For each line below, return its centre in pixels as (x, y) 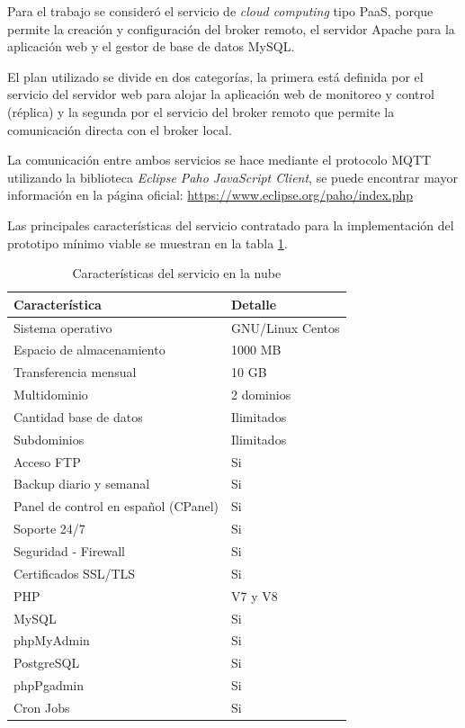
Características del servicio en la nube (177, 273)
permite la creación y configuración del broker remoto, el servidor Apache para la (231, 28)
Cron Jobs (42, 707)
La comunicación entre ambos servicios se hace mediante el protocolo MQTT (219, 160)
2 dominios (261, 395)
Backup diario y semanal (82, 484)
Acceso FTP (47, 461)
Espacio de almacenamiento (89, 350)
